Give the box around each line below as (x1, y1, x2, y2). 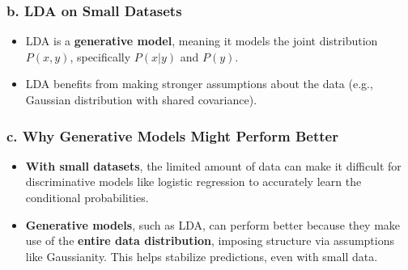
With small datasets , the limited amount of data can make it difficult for (25, 157, 402, 174)
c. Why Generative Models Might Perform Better (6, 125, 338, 146)
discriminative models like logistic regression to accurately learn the (25, 173, 362, 190)
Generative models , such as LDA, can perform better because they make (25, 216, 401, 233)
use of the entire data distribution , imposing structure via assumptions (25, 232, 394, 249)
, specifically (70, 48, 131, 65)
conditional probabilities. (25, 189, 149, 205)
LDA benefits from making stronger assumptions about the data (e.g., (25, 75, 373, 92)
